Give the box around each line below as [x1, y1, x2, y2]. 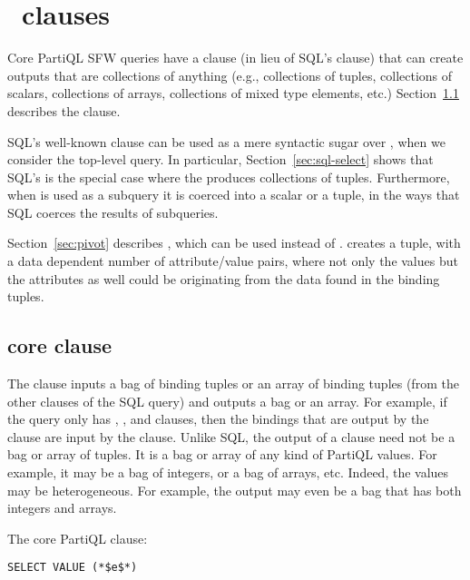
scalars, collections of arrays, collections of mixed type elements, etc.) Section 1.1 [7, 84, 459, 103]
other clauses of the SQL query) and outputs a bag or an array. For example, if [7, 391, 447, 410]
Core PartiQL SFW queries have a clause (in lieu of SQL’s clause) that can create [7, 48, 464, 67]
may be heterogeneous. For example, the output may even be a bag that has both [7, 480, 462, 499]
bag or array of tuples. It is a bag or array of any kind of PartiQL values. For [7, 445, 437, 464]
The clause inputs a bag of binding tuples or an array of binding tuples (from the [7, 374, 459, 393]
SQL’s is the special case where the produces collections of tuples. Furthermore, [7, 167, 450, 186]
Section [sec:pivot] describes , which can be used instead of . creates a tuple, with [7, 233, 461, 252]
